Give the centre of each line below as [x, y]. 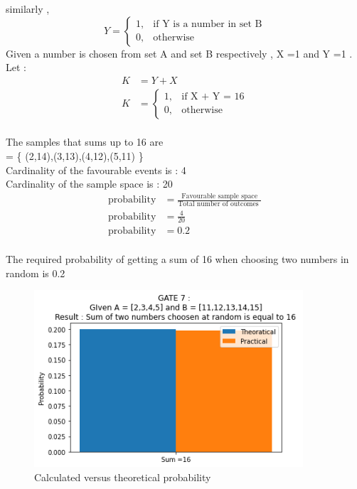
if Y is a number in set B [208, 25]
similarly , [28, 9]
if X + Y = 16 [213, 97]
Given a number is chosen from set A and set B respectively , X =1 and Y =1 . [179, 53]
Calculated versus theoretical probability [123, 477]
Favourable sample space [220, 196]
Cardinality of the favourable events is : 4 [96, 170]
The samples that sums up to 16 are [85, 142]
